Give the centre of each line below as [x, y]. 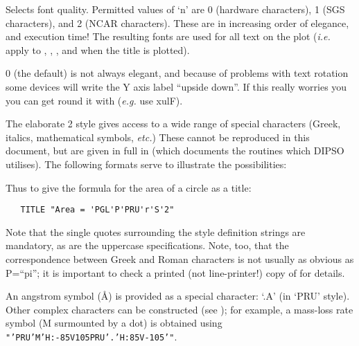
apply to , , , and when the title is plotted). [98, 49]
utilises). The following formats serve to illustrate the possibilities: [146, 164]
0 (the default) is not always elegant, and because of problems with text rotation [177, 73]
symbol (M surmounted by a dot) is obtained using [114, 323]
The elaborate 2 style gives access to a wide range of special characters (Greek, [173, 124]
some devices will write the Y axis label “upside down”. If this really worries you [176, 86]
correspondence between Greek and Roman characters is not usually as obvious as [180, 258]
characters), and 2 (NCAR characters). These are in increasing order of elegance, [177, 22]
